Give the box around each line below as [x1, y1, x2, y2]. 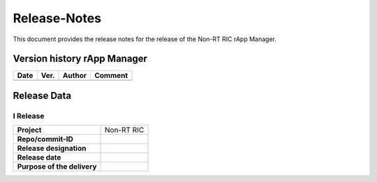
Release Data [13, 89, 72, 101]
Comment [94, 70, 128, 80]
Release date [17, 153, 61, 162]
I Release [13, 111, 45, 121]
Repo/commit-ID [17, 135, 73, 144]
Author [63, 70, 87, 80]
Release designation [17, 144, 87, 153]
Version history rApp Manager [13, 53, 148, 65]
